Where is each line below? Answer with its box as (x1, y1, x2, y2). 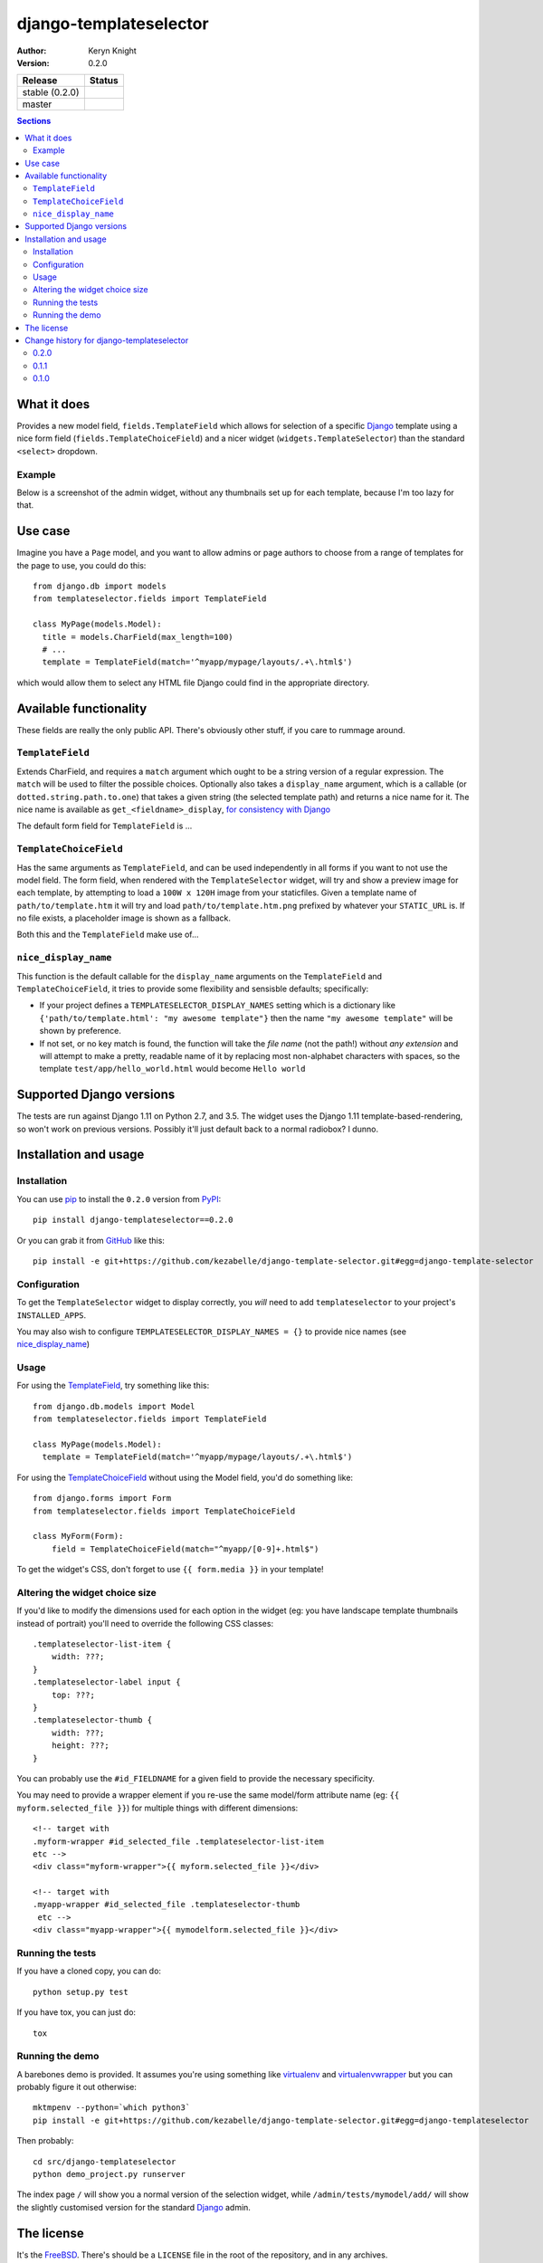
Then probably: (16, 2135, 74, 2146)
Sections (16, 116, 52, 127)
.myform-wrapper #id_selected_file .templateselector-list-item (33, 1836, 325, 1847)
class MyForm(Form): (33, 1531, 124, 1542)
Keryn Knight (88, 45, 138, 56)
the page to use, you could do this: (16, 559, 147, 570)
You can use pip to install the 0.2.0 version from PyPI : (16, 1193, 222, 1204)
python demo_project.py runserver (33, 2169, 186, 2180)
